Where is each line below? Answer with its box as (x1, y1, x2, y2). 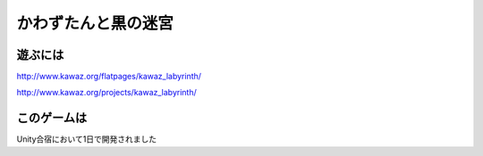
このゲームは (16, 111, 88, 126)
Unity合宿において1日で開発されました (16, 134, 157, 144)
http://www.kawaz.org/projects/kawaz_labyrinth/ (16, 87, 197, 98)
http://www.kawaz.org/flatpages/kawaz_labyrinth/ (16, 71, 201, 82)
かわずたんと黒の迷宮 (16, 13, 174, 33)
